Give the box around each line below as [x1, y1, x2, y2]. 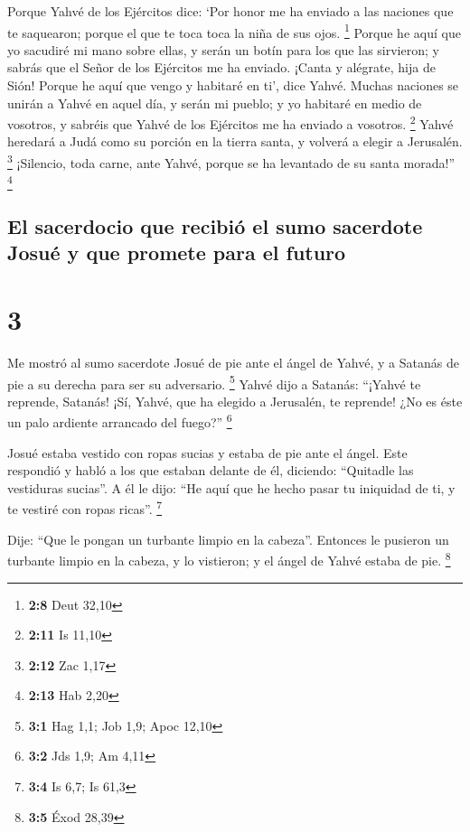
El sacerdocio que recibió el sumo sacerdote [7, 212, 423, 240]
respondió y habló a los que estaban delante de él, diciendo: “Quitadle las [7, 461, 414, 480]
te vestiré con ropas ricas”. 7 [7, 497, 163, 519]
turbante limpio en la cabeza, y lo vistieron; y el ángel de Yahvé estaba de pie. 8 [7, 548, 451, 569]
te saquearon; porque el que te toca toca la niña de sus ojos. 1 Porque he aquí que [7, 20, 461, 42]
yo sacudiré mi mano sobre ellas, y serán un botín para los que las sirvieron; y [7, 40, 439, 59]
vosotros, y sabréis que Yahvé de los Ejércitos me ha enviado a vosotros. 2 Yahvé [7, 112, 454, 133]
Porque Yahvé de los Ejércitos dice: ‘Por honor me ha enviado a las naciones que [7, 2, 454, 20]
